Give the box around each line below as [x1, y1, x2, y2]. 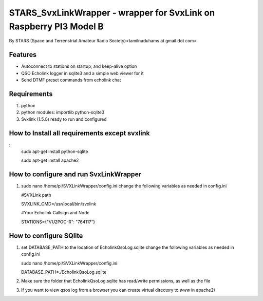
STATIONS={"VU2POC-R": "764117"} [21, 219, 95, 225]
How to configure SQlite [9, 231, 83, 240]
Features [9, 51, 37, 59]
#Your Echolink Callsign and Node [21, 210, 90, 216]
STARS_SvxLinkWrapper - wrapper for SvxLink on [9, 7, 215, 18]
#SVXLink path [21, 192, 51, 198]
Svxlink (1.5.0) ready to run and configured [21, 116, 107, 122]
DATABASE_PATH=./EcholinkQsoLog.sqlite [21, 269, 107, 275]
